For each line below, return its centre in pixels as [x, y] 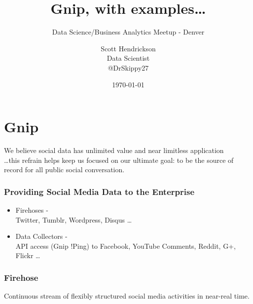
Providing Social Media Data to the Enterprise [99, 191]
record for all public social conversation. [64, 170]
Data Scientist [128, 58]
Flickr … [28, 255]
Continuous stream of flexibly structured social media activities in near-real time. [127, 296]
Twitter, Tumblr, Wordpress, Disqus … [74, 219]
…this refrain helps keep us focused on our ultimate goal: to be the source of [119, 160]
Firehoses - [32, 210]
